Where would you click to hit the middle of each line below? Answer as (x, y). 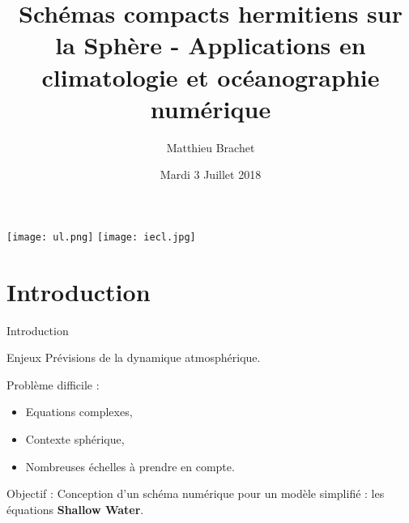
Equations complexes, (79, 412)
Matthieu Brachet (211, 147)
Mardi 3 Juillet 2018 (211, 174)
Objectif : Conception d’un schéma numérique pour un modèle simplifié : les (196, 493)
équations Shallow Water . (75, 509)
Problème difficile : (53, 384)
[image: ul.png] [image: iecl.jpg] (101, 237)
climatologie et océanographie (211, 77)
